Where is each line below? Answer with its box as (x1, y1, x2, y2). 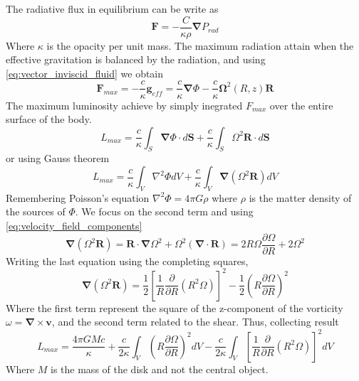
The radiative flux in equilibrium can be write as (6, 1, 219, 16)
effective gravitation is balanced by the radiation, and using (6, 52, 266, 67)
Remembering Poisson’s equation (6, 190, 150, 205)
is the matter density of (249, 190, 352, 205)
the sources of (6, 204, 66, 219)
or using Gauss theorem (6, 151, 110, 166)
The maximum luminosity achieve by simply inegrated (6, 97, 243, 112)
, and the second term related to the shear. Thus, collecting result (51, 314, 339, 329)
